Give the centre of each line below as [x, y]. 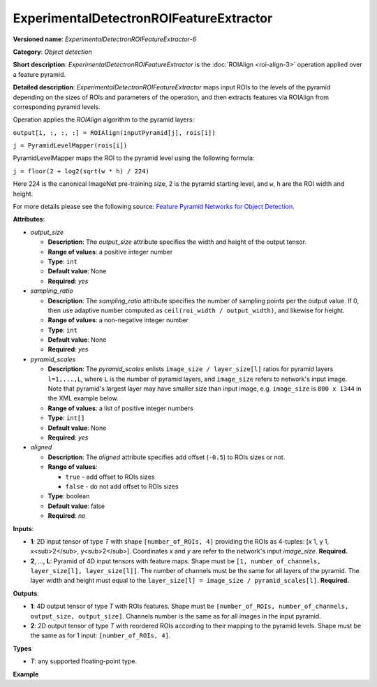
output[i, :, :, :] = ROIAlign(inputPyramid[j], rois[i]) [114, 132]
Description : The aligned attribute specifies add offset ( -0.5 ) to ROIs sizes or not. [167, 457]
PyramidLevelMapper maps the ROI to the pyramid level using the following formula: [134, 158]
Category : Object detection [52, 52]
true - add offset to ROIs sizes [110, 477]
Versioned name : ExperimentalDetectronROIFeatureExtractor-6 [105, 39]
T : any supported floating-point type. [84, 661]
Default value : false [76, 506]
